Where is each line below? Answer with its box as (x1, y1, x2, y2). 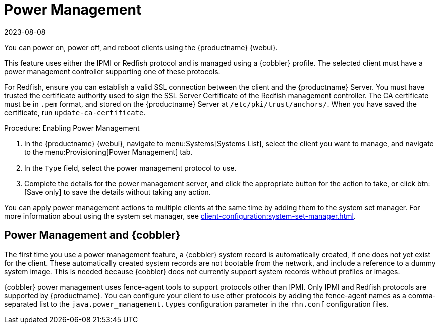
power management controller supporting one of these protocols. (4, 67, 221, 76)
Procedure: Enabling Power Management (4, 123, 140, 132)
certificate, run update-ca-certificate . (4, 108, 146, 117)
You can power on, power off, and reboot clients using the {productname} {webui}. (4, 43, 278, 52)
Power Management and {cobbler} (4, 229, 181, 242)
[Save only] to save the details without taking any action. (24, 187, 211, 196)
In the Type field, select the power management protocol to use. (24, 163, 237, 172)
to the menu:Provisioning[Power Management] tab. (24, 147, 193, 156)
